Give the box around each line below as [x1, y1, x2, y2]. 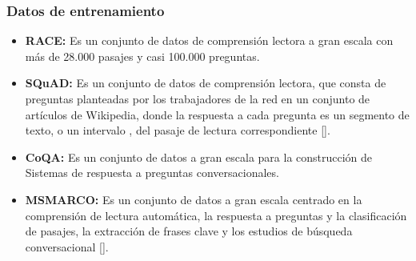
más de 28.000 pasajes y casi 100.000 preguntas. [25, 47, 260, 64]
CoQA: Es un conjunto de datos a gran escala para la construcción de [25, 148, 373, 165]
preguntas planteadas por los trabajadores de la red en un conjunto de [25, 90, 370, 106]
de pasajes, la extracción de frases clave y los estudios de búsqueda [25, 223, 353, 239]
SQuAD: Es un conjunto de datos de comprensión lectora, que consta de [25, 74, 386, 91]
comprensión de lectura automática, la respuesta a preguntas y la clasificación [25, 207, 407, 223]
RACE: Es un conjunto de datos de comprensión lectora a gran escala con [25, 32, 394, 49]
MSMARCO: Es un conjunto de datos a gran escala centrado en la [25, 191, 362, 207]
